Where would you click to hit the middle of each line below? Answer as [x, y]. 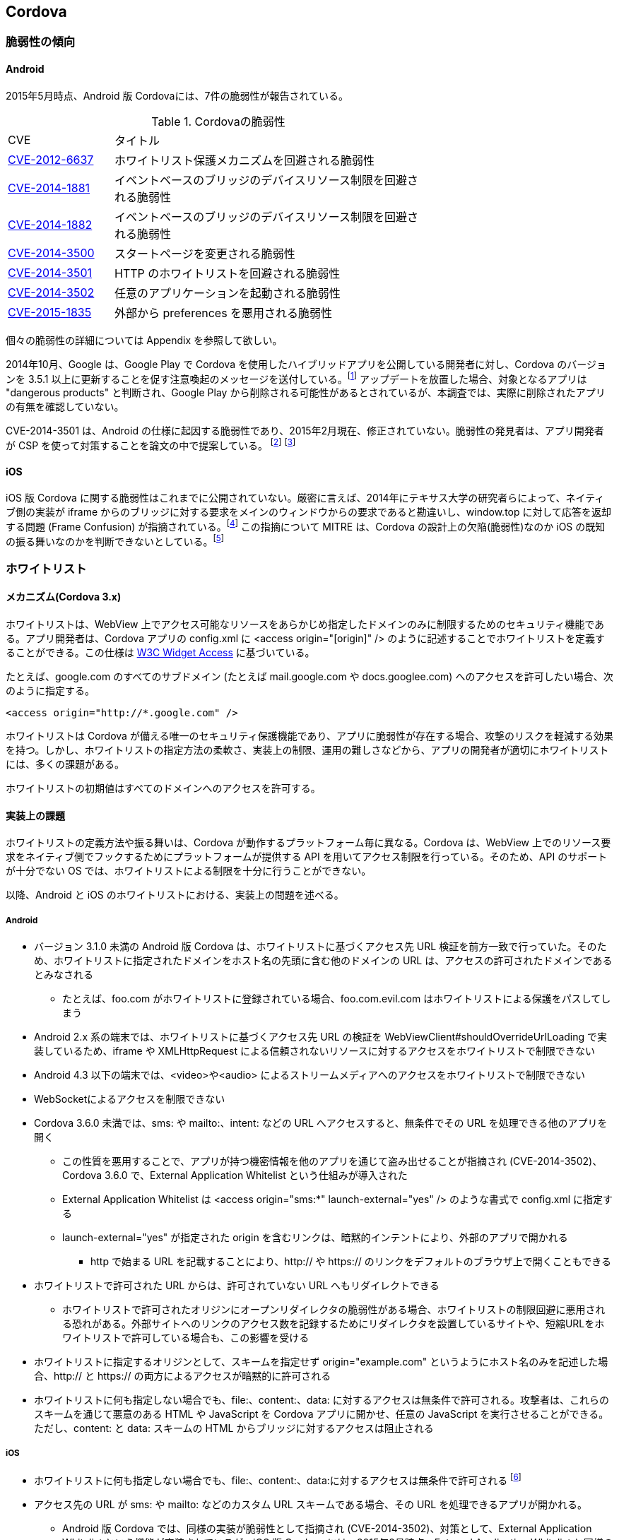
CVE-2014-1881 [49, 188]
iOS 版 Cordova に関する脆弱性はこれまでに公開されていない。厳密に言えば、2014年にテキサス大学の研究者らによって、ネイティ [305, 498]
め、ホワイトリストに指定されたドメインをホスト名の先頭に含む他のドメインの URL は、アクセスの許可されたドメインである [323, 961]
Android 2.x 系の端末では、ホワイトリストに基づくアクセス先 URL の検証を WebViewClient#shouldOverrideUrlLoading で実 [321, 1037]
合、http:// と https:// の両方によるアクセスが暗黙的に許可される [183, 1376]
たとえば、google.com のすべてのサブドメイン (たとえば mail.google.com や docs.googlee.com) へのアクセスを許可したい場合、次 [309, 677]
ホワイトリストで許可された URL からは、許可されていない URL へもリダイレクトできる [237, 1286]
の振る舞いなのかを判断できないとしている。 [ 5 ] [115, 540]
